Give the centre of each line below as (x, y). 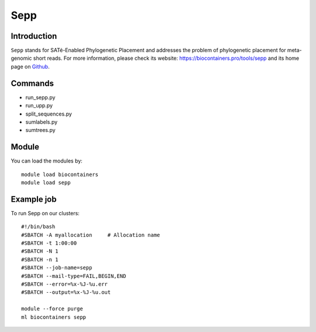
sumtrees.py (40, 130)
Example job (34, 199)
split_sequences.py (49, 114)
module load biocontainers (60, 174)
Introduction (34, 36)
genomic (21, 58)
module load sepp (46, 183)
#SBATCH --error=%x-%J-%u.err (65, 284)
